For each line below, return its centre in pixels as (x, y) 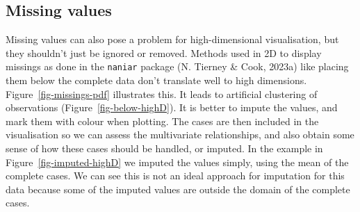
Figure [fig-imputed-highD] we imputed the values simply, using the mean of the (177, 162)
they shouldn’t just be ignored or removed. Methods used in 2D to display (164, 52)
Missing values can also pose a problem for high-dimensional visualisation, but (172, 39)
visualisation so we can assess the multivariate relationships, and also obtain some (180, 134)
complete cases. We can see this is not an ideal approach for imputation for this (175, 176)
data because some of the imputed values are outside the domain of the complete (178, 189)
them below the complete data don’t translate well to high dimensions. (156, 80)
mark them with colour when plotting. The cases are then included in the (162, 121)
